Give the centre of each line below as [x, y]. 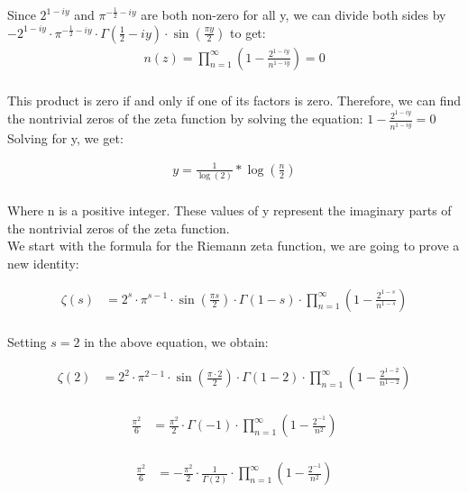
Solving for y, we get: [65, 137]
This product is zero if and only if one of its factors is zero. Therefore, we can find [234, 100]
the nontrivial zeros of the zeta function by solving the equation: [185, 119]
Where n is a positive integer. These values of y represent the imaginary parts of [229, 210]
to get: [248, 32]
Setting [27, 341]
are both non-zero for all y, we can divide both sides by [294, 14]
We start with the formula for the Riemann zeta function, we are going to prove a [234, 246]
